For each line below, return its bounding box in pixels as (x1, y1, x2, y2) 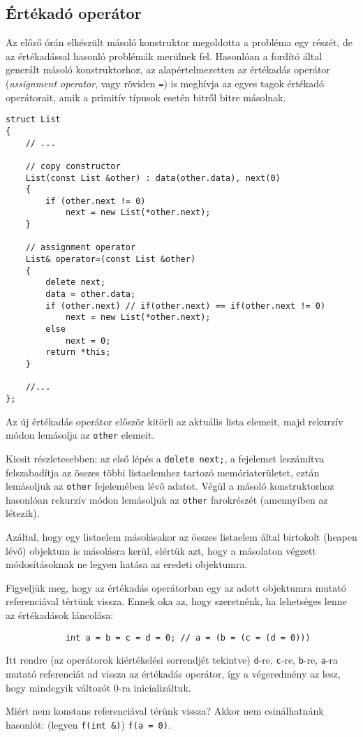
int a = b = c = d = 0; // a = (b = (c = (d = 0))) (65, 632, 311, 643)
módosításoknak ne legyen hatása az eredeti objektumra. (6, 557, 248, 571)
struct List (6, 115, 61, 125)
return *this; (45, 347, 111, 358)
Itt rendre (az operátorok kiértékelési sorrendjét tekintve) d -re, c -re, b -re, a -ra (6, 652, 339, 667)
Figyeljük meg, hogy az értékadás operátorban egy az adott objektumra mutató (6, 580, 346, 594)
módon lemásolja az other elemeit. (6, 428, 155, 442)
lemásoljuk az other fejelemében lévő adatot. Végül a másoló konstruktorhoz (6, 479, 334, 493)
